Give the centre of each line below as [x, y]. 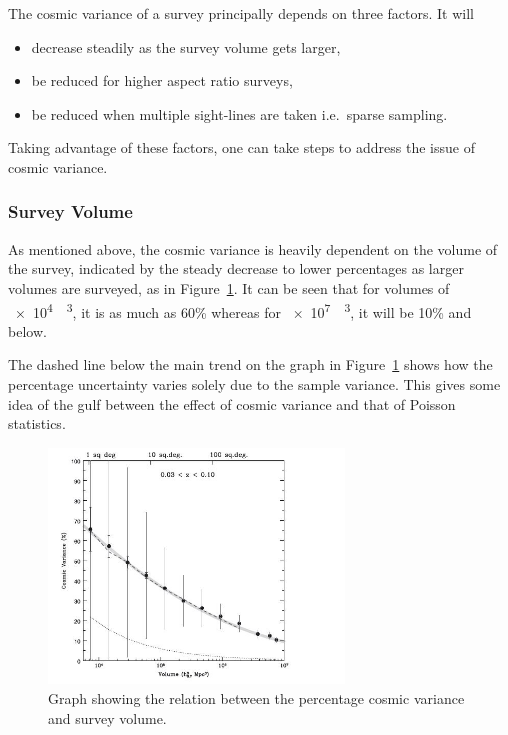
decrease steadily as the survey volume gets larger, [186, 46]
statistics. [37, 423]
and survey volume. [107, 717]
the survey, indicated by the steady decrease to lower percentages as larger [236, 268]
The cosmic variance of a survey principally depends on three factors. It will [241, 13]
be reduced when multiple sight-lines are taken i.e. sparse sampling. [239, 113]
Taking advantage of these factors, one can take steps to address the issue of [241, 147]
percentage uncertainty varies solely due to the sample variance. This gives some [254, 384]
